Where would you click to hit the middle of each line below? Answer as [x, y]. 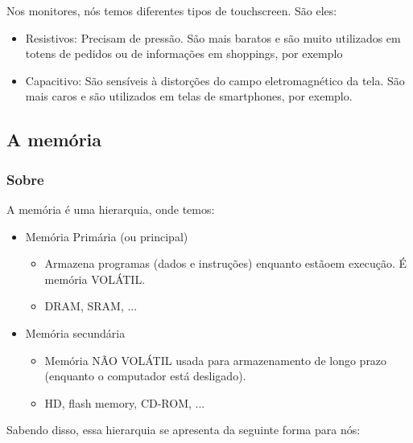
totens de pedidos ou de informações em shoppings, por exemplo [184, 53]
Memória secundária [75, 332]
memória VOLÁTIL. [95, 279]
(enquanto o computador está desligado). [145, 376]
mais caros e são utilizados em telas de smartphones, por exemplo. [189, 96]
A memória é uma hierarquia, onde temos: [111, 209]
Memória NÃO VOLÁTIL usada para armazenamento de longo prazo [216, 360]
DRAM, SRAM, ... [91, 306]
